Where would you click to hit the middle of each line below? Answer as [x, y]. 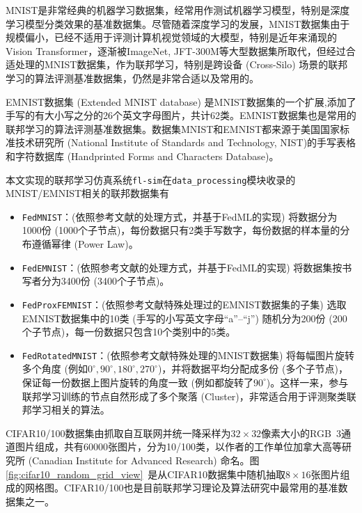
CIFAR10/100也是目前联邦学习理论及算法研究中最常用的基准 [201, 488]
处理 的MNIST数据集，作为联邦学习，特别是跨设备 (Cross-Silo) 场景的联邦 [181, 64]
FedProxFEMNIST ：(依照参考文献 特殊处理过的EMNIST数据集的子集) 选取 [184, 304]
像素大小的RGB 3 [301, 433]
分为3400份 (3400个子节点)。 [105, 281]
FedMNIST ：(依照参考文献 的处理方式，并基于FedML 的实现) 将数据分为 [180, 216]
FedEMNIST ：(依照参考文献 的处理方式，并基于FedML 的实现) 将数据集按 [182, 267]
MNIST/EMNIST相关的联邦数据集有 [88, 193]
